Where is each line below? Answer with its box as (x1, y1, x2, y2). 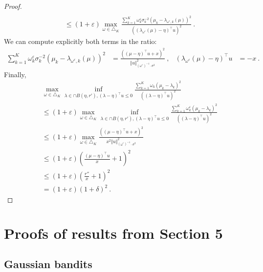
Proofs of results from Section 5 (4, 223, 223, 243)
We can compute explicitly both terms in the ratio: (4, 36, 157, 46)
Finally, (4, 69, 26, 79)
